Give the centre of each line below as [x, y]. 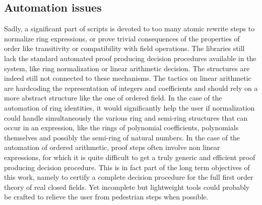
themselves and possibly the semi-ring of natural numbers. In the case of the [122, 137]
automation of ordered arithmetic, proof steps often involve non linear [112, 147]
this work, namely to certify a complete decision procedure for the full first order [129, 177]
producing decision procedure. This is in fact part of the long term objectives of [127, 167]
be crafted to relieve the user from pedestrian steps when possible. [106, 197]
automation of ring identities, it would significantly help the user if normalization [129, 107]
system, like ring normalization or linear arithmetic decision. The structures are [127, 68]
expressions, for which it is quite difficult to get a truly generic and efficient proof [130, 157]
